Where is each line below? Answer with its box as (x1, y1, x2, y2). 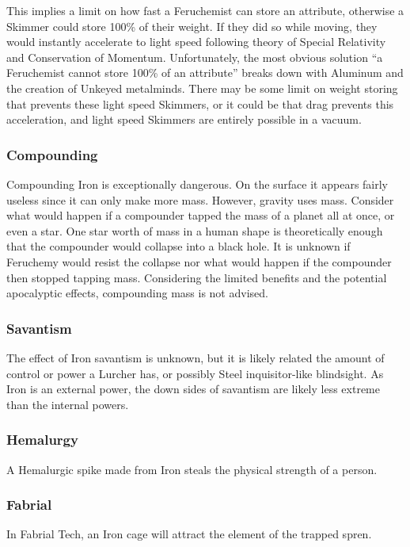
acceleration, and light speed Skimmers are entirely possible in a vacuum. (6, 111, 362, 128)
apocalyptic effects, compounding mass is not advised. (6, 285, 268, 301)
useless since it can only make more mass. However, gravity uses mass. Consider (6, 191, 394, 208)
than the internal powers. (6, 396, 129, 412)
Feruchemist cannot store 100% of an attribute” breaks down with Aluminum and (6, 64, 404, 81)
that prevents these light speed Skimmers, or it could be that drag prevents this (6, 95, 394, 112)
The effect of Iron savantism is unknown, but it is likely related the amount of (6, 349, 385, 365)
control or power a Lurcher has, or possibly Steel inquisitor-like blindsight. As (6, 365, 384, 381)
